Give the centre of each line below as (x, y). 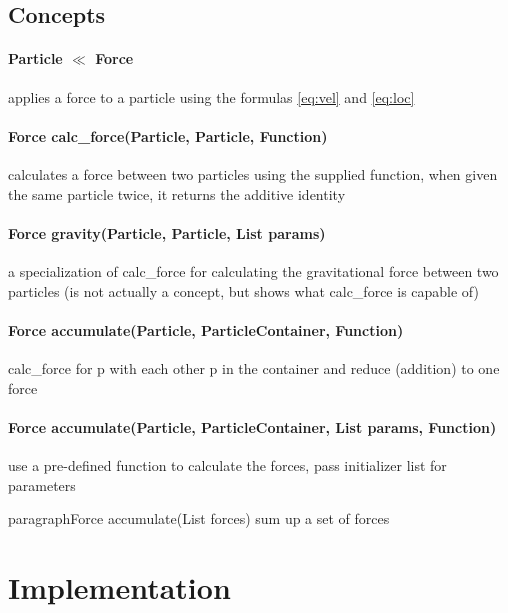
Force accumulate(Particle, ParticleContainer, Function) (206, 329)
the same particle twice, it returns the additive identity (177, 193)
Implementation (119, 586)
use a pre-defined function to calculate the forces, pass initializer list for (227, 464)
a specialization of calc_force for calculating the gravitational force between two (253, 270)
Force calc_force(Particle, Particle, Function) (168, 135)
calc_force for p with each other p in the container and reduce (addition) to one (254, 367)
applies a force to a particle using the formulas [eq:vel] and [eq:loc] (211, 96)
